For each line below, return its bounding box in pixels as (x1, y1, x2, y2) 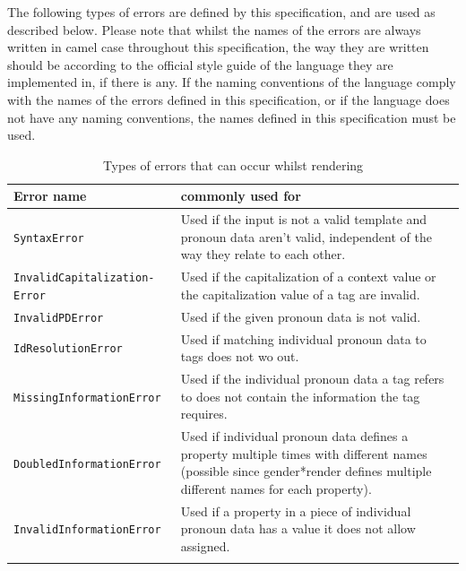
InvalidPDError (13, 311, 104, 324)
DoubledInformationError (13, 457, 161, 471)
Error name (13, 186, 87, 205)
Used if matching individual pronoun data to (180, 329, 427, 348)
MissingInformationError (13, 391, 161, 404)
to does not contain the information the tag (180, 386, 420, 405)
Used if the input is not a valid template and (180, 210, 427, 229)
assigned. (180, 536, 230, 555)
